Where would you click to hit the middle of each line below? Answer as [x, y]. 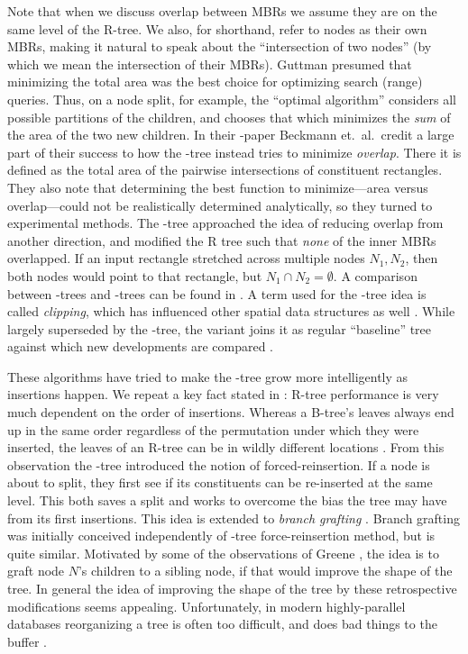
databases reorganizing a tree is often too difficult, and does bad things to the [222, 624]
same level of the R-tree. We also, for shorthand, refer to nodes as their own [217, 28]
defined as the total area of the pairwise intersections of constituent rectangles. [225, 170]
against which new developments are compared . [140, 346]
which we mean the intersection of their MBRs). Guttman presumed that [210, 64]
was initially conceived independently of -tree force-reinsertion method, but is [221, 536]
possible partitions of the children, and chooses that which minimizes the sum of [229, 117]
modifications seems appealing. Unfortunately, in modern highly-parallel [206, 606]
